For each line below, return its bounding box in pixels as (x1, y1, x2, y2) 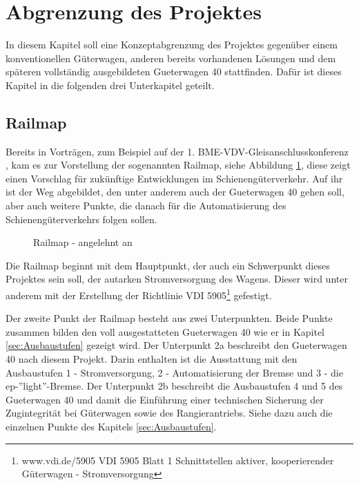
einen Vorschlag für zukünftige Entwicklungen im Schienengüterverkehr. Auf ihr (6, 171, 343, 185)
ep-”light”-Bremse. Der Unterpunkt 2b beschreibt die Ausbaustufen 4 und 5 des (6, 379, 343, 393)
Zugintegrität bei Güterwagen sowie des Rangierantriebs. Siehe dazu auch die (6, 406, 333, 420)
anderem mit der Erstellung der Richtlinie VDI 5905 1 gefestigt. (6, 286, 272, 302)
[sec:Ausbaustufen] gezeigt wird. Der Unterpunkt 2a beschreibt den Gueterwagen (6, 338, 347, 352)
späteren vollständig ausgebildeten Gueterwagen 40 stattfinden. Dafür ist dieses (6, 64, 342, 79)
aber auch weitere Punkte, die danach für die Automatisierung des (6, 198, 287, 213)
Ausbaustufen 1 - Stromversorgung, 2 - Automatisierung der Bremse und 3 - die (6, 365, 343, 379)
